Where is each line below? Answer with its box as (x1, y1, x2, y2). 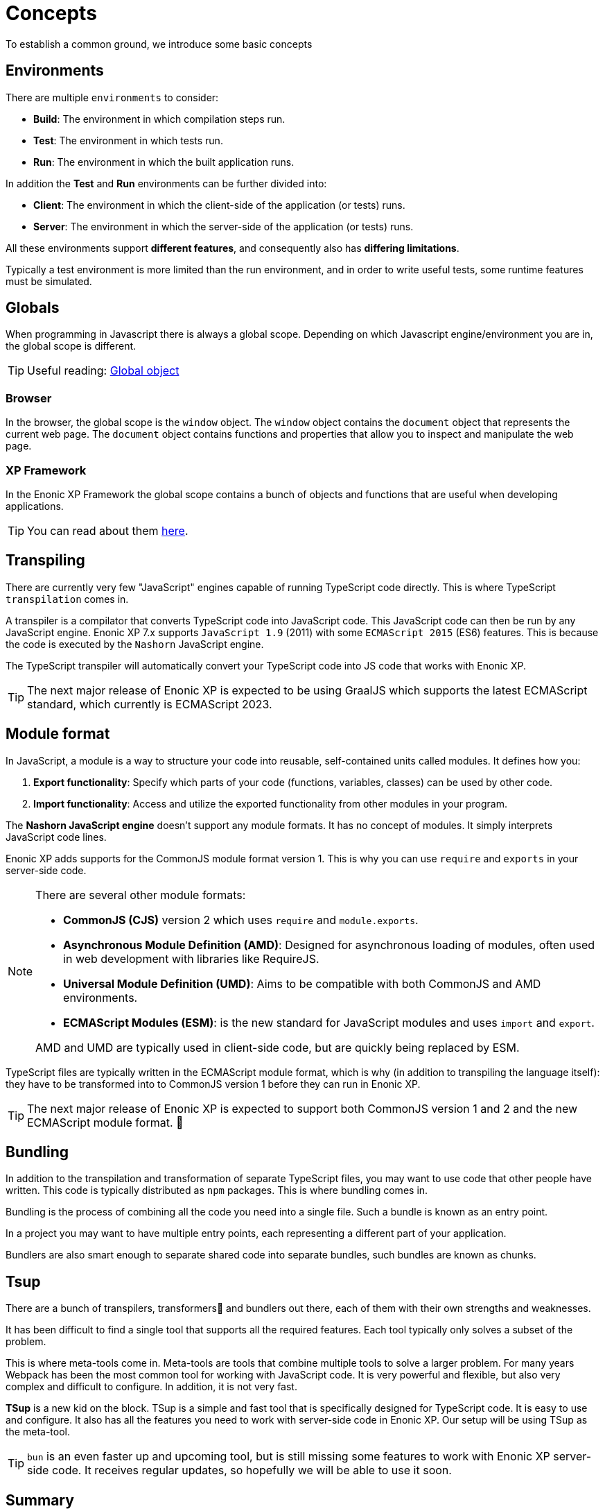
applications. (6, 500, 64, 512)
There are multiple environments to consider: (6, 91, 219, 103)
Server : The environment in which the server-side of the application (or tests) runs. (33, 220, 414, 232)
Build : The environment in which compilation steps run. (33, 112, 286, 125)
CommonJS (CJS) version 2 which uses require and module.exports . (63, 912, 419, 927)
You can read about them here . (27, 523, 188, 538)
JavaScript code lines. (6, 830, 107, 843)
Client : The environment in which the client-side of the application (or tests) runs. (33, 198, 405, 211)
